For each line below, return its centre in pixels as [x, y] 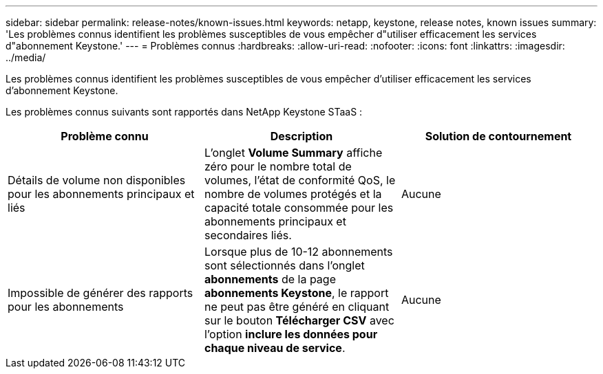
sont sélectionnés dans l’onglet [284, 265]
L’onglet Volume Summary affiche [293, 153]
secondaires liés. [248, 235]
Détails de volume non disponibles [97, 180]
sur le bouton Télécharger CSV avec [299, 320]
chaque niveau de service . [275, 348]
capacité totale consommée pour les [299, 208]
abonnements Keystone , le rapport [296, 293]
